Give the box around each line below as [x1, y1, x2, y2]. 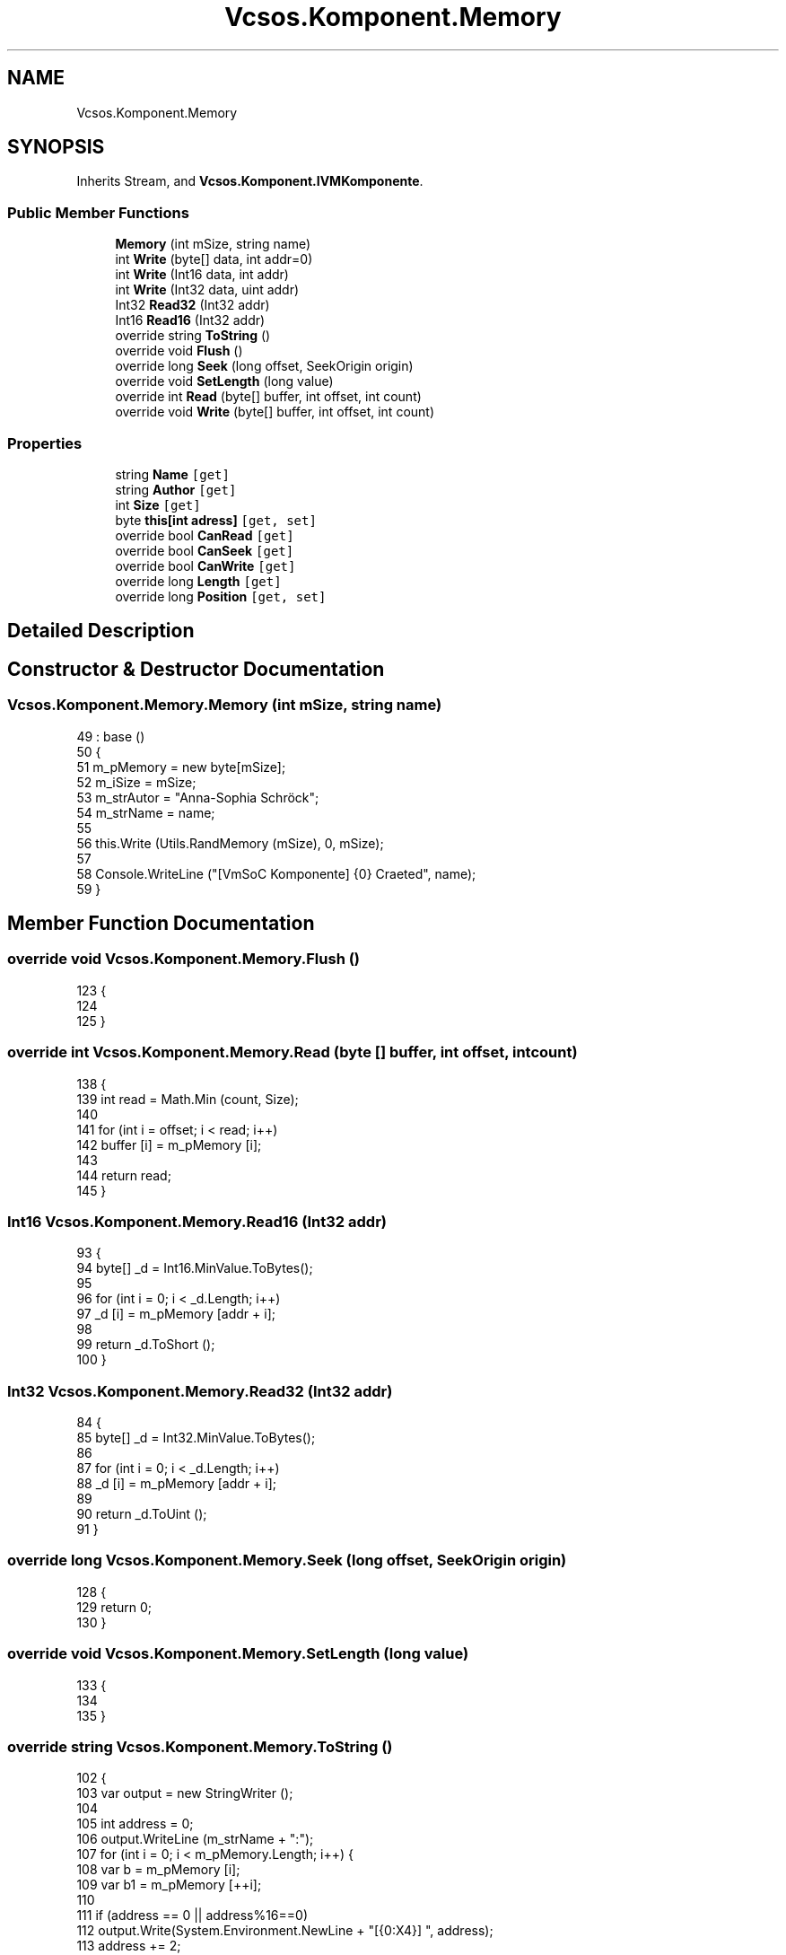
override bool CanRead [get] [115, 527, 294, 543]
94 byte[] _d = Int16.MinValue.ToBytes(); [76, 1260, 313, 1276]
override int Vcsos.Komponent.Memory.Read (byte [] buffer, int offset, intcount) [7, 1043, 578, 1062]
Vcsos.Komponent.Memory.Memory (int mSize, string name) [7, 696, 442, 714]
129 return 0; [76, 1599, 153, 1615]
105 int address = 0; [76, 1816, 194, 1832]
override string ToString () [115, 328, 271, 344]
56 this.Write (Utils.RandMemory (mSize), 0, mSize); [76, 835, 384, 851]
